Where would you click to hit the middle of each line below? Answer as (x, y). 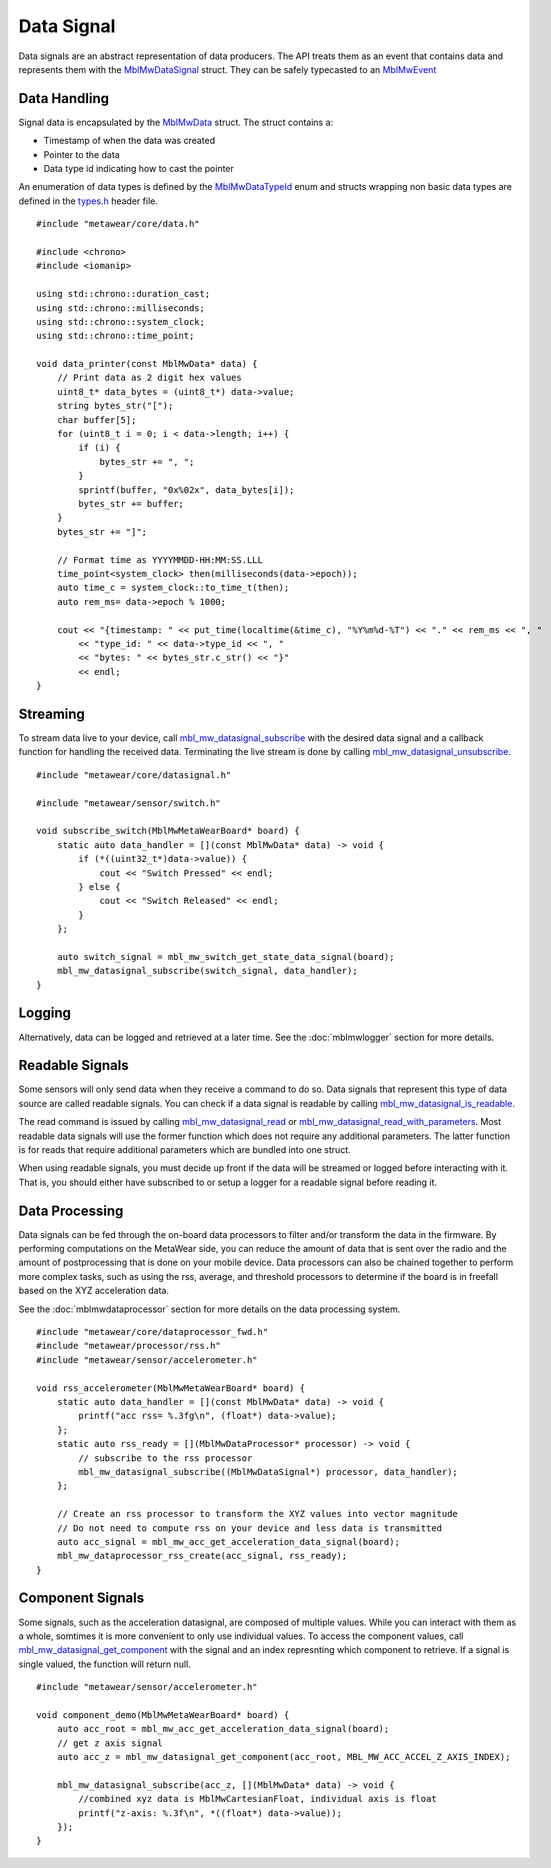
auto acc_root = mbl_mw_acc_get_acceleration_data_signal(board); (223, 1729)
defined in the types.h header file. (88, 201)
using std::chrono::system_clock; (120, 321)
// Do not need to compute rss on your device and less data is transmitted (249, 1528)
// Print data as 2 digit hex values (149, 378)
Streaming (51, 713)
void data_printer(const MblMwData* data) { (147, 364)
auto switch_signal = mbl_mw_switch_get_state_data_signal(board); (225, 956)
